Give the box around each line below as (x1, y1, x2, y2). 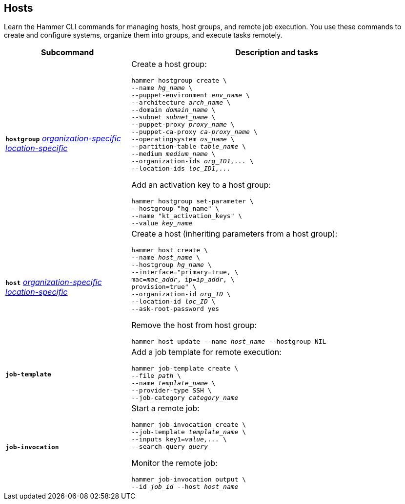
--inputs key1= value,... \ (131, 436, 227, 443)
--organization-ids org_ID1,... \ (131, 157, 254, 165)
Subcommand (40, 47, 94, 58)
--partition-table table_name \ (131, 143, 246, 151)
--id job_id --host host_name (131, 483, 239, 491)
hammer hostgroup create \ (131, 77, 227, 85)
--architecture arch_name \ (131, 99, 231, 107)
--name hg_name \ (131, 84, 193, 92)
